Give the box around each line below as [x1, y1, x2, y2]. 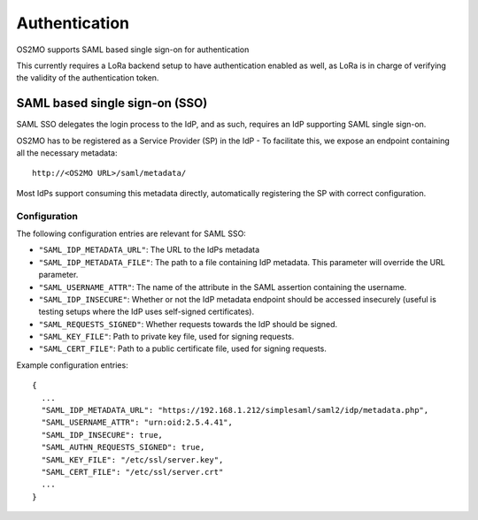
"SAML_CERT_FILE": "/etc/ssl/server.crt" [41, 467, 224, 477]
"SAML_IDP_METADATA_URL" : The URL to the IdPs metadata [38, 244, 260, 256]
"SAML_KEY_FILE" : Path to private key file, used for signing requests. [38, 332, 295, 342]
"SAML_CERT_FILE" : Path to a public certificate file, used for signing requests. [38, 343, 327, 354]
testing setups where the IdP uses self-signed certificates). [38, 306, 255, 317]
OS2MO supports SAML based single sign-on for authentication [16, 44, 250, 55]
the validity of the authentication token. [16, 73, 159, 83]
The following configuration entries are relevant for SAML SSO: [16, 228, 247, 239]
